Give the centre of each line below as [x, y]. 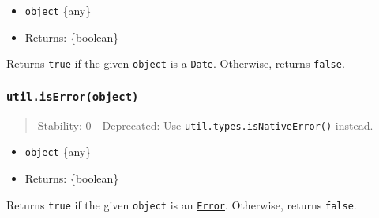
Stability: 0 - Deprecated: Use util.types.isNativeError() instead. [205, 125]
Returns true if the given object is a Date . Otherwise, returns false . [176, 63]
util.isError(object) [73, 96]
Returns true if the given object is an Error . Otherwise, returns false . [182, 204]
